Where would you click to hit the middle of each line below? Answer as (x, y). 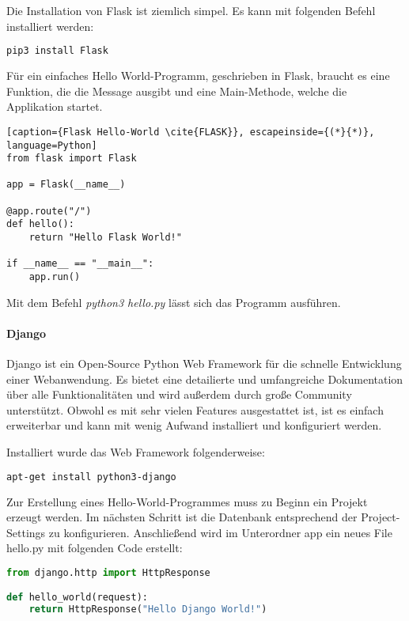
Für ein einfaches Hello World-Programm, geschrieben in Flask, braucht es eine (198, 76)
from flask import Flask (72, 159)
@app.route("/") (49, 211)
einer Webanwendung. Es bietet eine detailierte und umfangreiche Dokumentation (205, 379)
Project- (381, 517)
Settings (26, 532)
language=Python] (52, 145)
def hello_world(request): (77, 598)
